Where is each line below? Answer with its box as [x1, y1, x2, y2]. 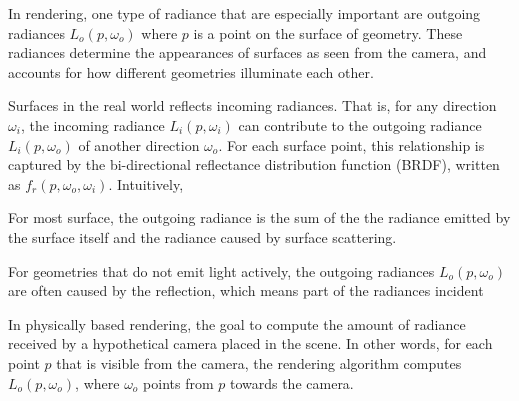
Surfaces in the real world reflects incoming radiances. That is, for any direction [8, 95, 497, 116]
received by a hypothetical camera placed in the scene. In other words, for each [8, 333, 493, 354]
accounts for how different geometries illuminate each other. [8, 61, 374, 82]
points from [143, 372, 214, 393]
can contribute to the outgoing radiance [238, 114, 482, 135]
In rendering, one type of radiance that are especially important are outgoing [8, 3, 481, 23]
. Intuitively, [108, 173, 184, 194]
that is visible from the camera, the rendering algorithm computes [56, 352, 462, 373]
